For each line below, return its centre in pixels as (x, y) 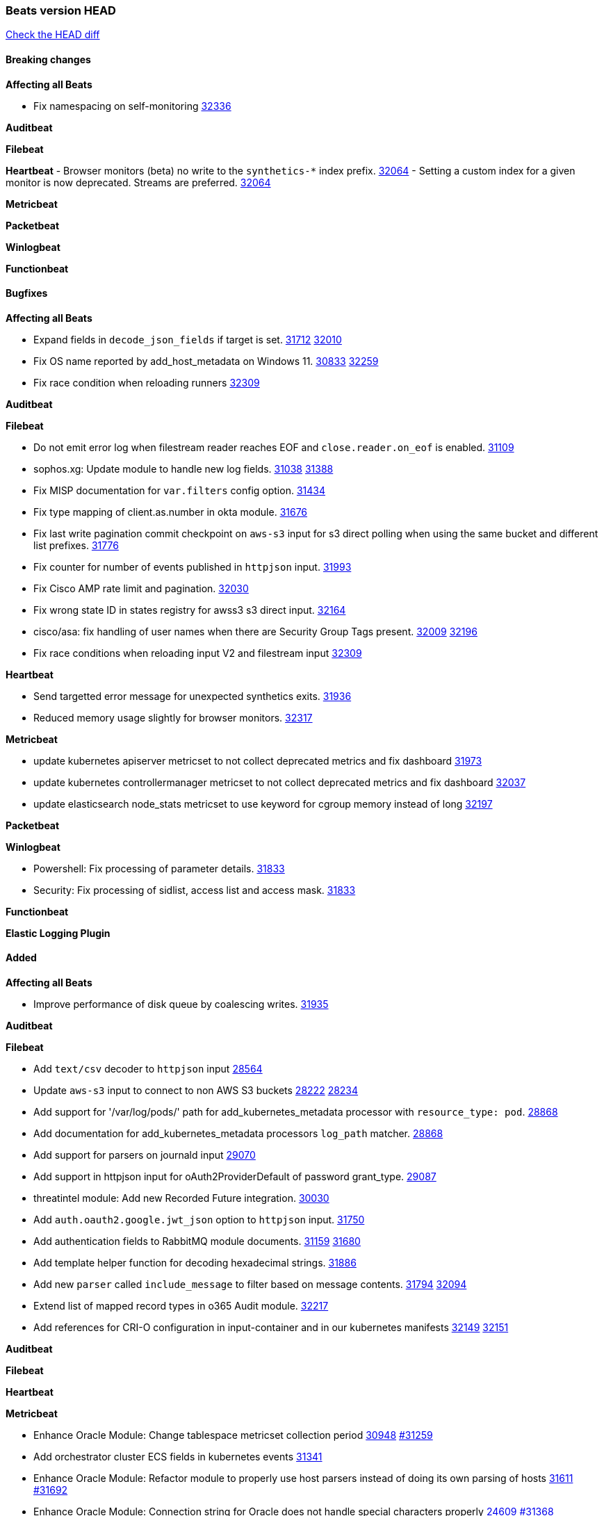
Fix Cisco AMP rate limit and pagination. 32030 (141, 588)
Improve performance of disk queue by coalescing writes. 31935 (181, 1004)
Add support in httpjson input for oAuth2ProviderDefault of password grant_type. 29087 (235, 1177)
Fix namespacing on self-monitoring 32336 (132, 106)
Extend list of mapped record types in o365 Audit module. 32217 (181, 1306)
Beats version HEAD (61, 10)
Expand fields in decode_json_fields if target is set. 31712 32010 (188, 339)
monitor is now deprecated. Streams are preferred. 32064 (138, 182)
